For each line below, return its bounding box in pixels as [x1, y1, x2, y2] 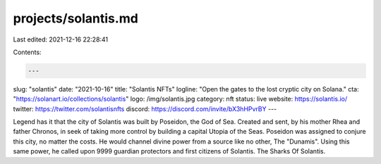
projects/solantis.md [13, 11, 139, 26]
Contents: [13, 48, 42, 56]
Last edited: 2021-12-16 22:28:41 [13, 35, 109, 44]
